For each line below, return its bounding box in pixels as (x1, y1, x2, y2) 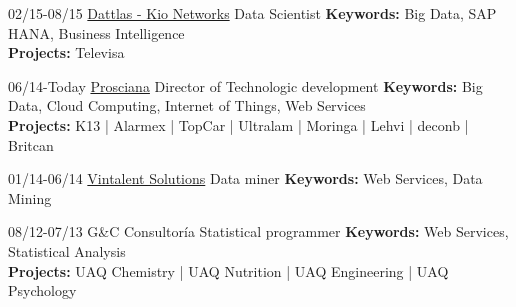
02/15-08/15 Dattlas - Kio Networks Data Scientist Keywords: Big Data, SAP (8, 3, 497, 23)
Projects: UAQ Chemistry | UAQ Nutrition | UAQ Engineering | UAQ (8, 260, 449, 281)
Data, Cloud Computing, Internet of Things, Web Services (8, 95, 366, 116)
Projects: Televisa (8, 42, 125, 63)
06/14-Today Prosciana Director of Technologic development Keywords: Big (8, 75, 483, 96)
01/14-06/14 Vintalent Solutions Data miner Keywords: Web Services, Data (8, 168, 483, 189)
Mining (8, 187, 52, 208)
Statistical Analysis (8, 240, 126, 261)
